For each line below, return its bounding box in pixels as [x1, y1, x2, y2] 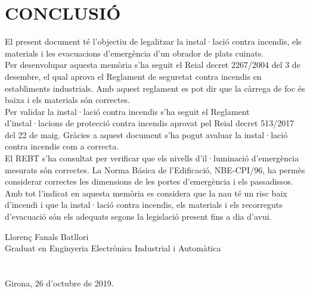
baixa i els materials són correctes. [5, 93, 130, 106]
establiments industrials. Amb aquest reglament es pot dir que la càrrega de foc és [5, 82, 305, 94]
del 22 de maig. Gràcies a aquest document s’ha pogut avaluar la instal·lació [5, 128, 288, 141]
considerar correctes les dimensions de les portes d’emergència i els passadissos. [5, 175, 293, 188]
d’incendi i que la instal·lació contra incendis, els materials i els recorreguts [5, 198, 283, 211]
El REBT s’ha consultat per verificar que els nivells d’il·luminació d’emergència [5, 152, 299, 164]
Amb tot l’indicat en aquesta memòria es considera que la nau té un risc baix [5, 186, 287, 199]
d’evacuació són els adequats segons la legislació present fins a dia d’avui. [5, 210, 272, 223]
